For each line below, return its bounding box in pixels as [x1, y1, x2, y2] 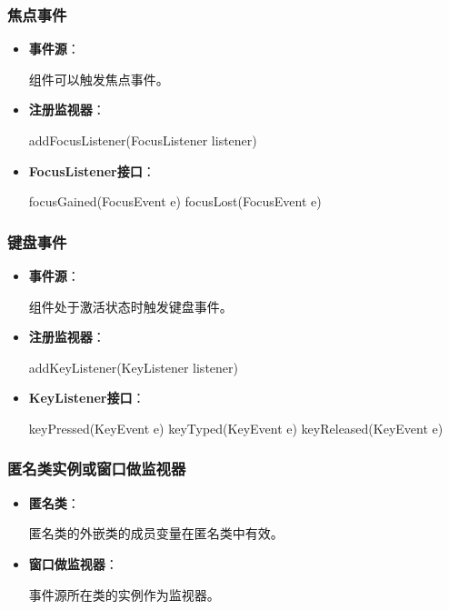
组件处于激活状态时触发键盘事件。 [28, 296, 233, 315]
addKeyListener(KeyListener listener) [28, 357, 238, 376]
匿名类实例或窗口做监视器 [7, 457, 186, 480]
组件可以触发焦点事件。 [28, 69, 169, 88]
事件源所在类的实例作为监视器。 [28, 585, 220, 604]
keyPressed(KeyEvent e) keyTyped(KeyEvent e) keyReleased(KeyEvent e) [28, 418, 444, 437]
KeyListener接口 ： [28, 388, 145, 407]
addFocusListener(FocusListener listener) [28, 131, 257, 149]
